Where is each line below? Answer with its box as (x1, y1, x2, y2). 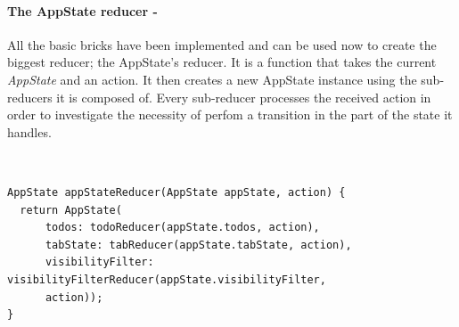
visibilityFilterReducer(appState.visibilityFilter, (7, 273, 326, 286)
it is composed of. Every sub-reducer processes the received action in (56, 87, 431, 106)
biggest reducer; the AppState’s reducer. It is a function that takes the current (7, 53, 437, 71)
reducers (7, 87, 53, 106)
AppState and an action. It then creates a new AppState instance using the (7, 69, 417, 88)
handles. (7, 122, 52, 141)
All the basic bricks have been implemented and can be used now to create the (7, 35, 437, 53)
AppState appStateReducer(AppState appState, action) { (7, 185, 346, 199)
